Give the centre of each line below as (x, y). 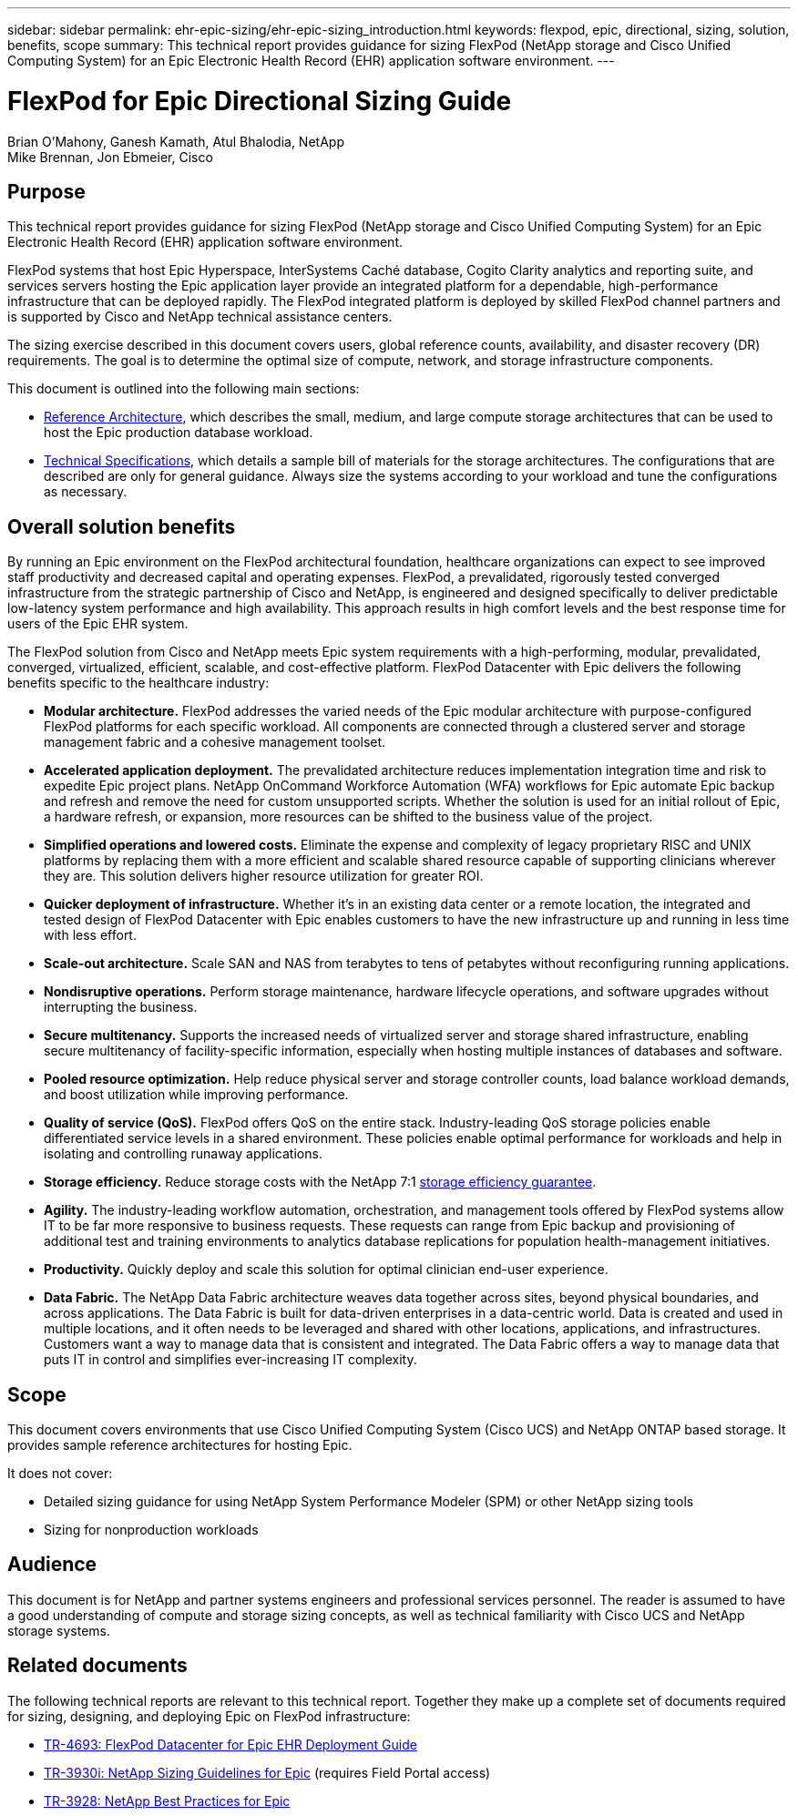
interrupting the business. (121, 1007)
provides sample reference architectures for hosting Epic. (180, 1445)
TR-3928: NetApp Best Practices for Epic (167, 1801)
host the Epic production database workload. (179, 433)
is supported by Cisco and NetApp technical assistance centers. (200, 317)
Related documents (97, 1666)
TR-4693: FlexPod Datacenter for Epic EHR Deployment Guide (230, 1744)
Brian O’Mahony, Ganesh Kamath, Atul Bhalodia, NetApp (176, 141)
